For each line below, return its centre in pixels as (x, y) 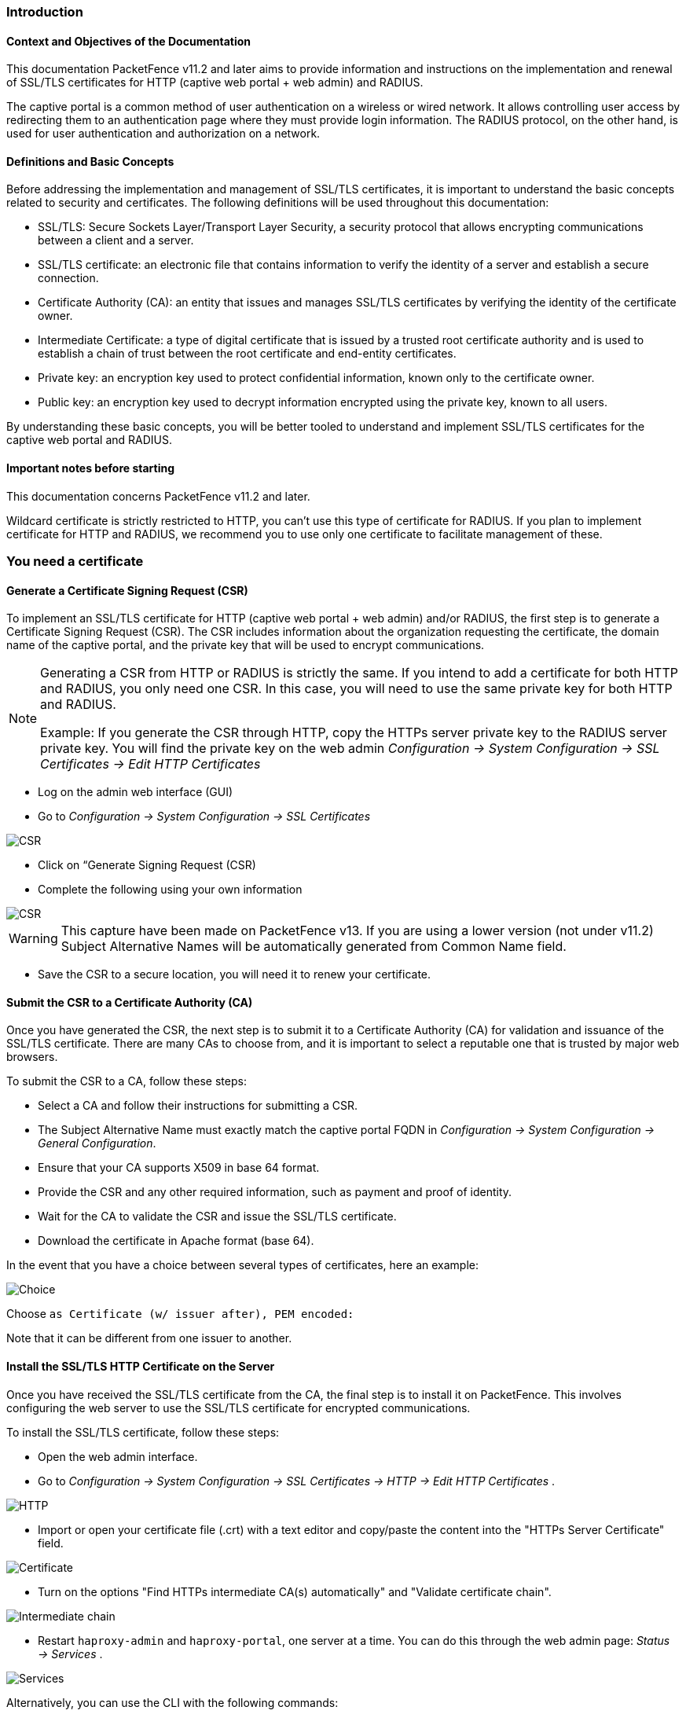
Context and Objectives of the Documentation (129, 41)
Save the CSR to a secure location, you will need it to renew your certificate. (235, 974)
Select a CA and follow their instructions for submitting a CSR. (198, 1106)
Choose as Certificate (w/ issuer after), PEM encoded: (180, 1314)
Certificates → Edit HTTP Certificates (150, 764)
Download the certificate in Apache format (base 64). (176, 1241)
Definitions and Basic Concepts (90, 161)
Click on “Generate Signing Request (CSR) (147, 865)
